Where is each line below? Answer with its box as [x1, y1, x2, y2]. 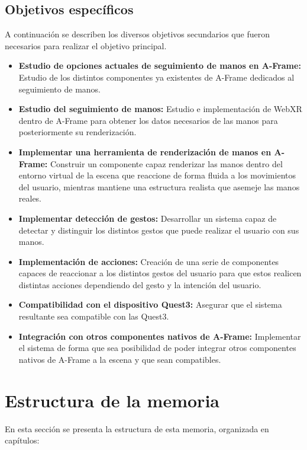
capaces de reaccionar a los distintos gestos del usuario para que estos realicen [18, 267, 302, 279]
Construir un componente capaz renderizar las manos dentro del [50, 157, 283, 170]
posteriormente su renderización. [18, 126, 137, 138]
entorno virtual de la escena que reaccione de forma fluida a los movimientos [18, 169, 296, 181]
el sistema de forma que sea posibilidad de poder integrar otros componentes [18, 342, 296, 354]
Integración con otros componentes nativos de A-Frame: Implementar [18, 330, 301, 342]
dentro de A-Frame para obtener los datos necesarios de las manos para [18, 114, 278, 126]
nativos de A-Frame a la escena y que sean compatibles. [18, 353, 221, 365]
